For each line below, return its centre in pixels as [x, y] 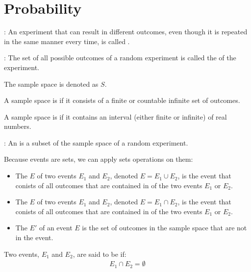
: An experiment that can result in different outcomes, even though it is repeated [126, 32]
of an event [56, 228]
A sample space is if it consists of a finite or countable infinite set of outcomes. [122, 100]
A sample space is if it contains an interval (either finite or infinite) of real [115, 116]
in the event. [34, 237]
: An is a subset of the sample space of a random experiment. [96, 142]
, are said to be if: [100, 254]
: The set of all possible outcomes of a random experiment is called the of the [120, 58]
